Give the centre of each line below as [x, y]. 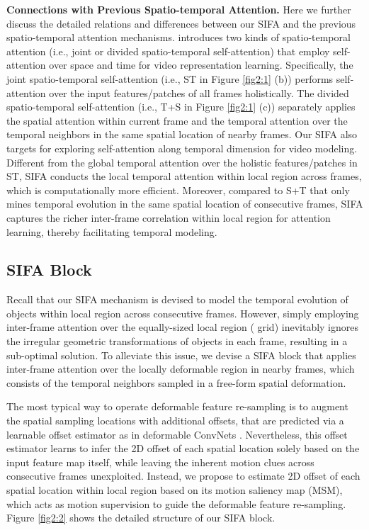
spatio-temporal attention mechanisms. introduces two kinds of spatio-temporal [178, 37]
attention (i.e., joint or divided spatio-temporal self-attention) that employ [168, 51]
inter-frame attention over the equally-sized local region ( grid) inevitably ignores [183, 327]
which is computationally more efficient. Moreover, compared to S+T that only [178, 190]
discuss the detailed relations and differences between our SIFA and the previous [181, 23]
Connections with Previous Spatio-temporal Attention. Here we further [179, 9]
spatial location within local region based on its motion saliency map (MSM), [175, 490]
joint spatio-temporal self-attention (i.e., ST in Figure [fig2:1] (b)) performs [170, 78]
